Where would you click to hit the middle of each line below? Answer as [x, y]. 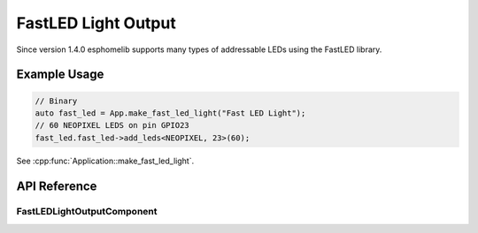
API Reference [57, 186]
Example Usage [60, 75]
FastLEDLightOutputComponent [87, 212]
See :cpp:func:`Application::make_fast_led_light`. [105, 161]
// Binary [56, 101]
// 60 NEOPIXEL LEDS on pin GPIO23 [112, 125]
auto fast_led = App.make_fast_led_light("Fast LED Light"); [170, 113]
